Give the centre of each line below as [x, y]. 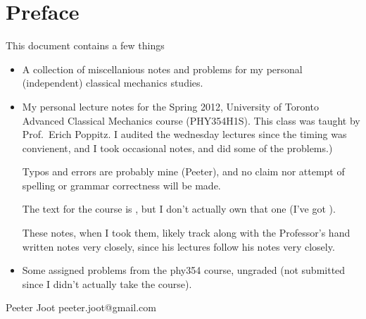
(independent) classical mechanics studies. [113, 83]
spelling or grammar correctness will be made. [121, 185]
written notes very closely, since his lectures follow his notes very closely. [178, 246]
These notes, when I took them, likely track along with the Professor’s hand [186, 233]
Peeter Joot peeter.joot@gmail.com [81, 307]
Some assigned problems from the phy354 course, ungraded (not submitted [184, 270]
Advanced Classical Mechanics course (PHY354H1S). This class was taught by [191, 120]
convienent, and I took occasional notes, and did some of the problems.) [177, 148]
